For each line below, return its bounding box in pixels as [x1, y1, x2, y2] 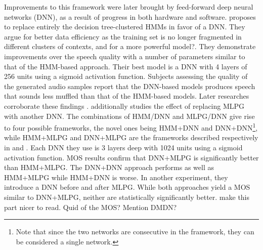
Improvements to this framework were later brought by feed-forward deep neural [4, 2, 253, 12]
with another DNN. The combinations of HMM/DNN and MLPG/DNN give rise [4, 110, 255, 121]
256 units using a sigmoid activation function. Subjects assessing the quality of [4, 71, 248, 81]
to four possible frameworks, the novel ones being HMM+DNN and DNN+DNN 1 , [4, 121, 258, 133]
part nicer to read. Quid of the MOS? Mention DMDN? [4, 201, 177, 212]
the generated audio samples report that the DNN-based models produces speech [4, 80, 255, 91]
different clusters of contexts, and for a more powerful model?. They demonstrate [4, 41, 256, 52]
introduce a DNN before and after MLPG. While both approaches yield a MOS [4, 182, 250, 192]
